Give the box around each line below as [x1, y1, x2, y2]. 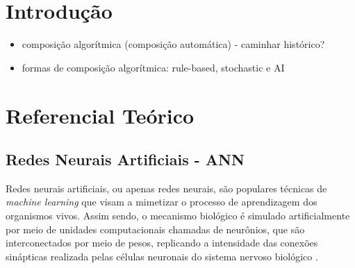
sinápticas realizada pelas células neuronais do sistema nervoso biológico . [6, 249, 318, 263]
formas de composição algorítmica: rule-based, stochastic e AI [22, 60, 285, 74]
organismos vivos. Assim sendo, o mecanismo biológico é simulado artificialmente [6, 208, 350, 223]
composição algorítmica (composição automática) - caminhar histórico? [22, 37, 325, 51]
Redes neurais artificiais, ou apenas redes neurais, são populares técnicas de [6, 181, 327, 195]
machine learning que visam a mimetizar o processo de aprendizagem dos [6, 194, 317, 209]
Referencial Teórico [6, 101, 195, 129]
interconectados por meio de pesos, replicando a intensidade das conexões [6, 235, 318, 250]
